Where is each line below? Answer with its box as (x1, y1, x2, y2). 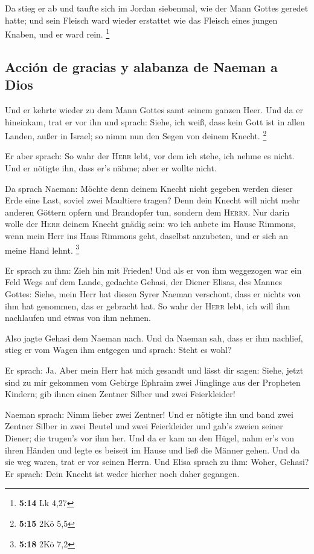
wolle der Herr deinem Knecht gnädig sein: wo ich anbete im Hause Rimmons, (5, 217, 296, 230)
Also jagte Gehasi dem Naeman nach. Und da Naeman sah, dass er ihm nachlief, (5, 331, 303, 344)
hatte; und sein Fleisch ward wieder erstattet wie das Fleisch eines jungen (5, 13, 278, 26)
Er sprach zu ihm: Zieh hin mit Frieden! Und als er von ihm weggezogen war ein (5, 263, 302, 276)
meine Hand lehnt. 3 (5, 242, 80, 256)
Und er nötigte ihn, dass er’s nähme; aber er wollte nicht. (5, 162, 217, 174)
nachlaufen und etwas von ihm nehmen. (5, 311, 151, 324)
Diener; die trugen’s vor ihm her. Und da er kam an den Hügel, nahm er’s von (5, 432, 294, 444)
